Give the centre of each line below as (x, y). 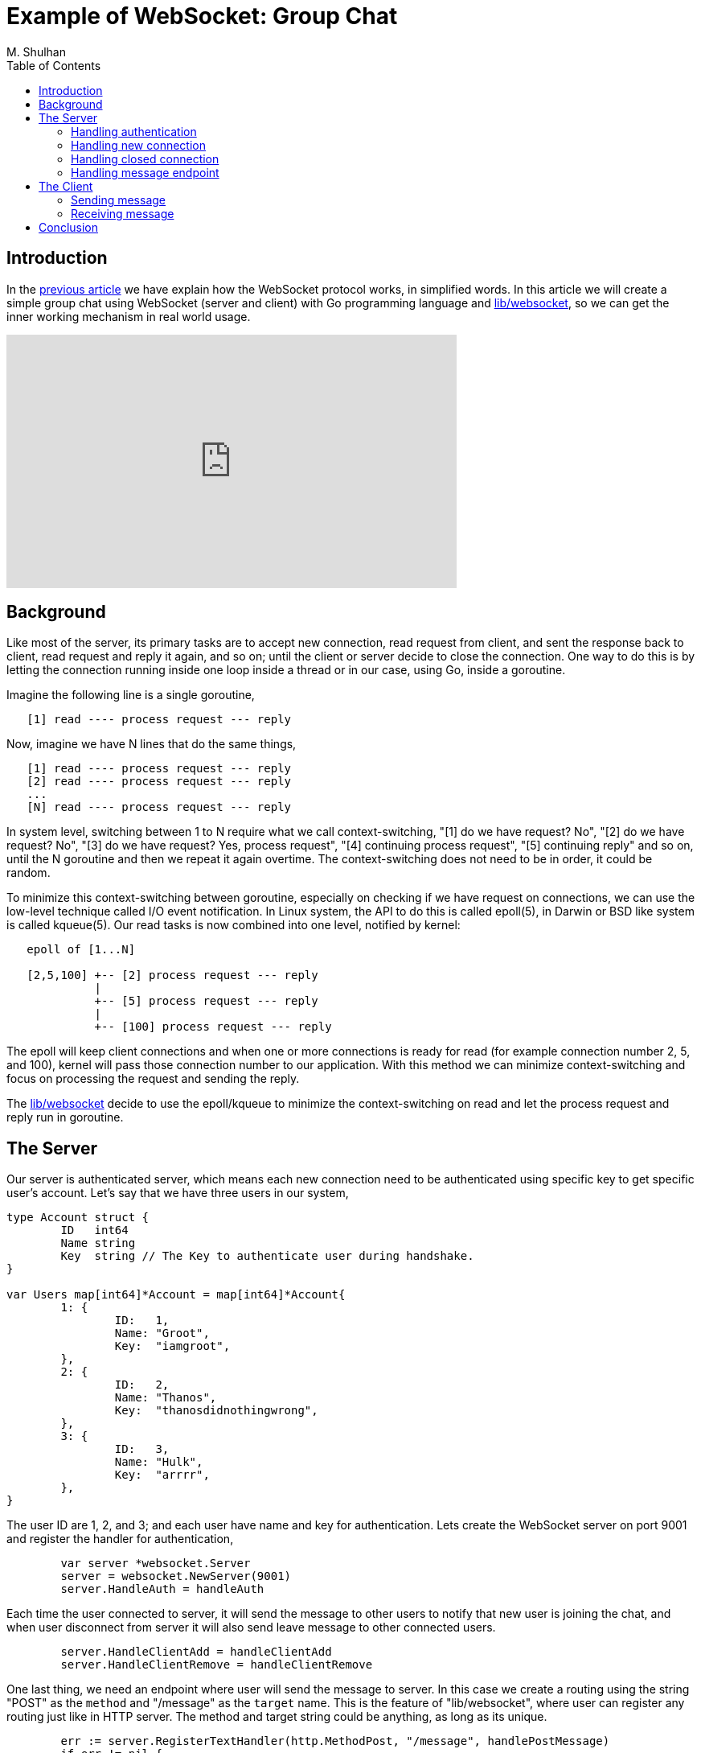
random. (29, 873)
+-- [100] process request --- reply (213, 1027)
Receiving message (123, 213)
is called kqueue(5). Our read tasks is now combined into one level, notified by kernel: (234, 925)
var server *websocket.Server (156, 1564)
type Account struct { (78, 1218)
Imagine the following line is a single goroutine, (131, 695)
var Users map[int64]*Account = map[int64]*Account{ (176, 1295)
